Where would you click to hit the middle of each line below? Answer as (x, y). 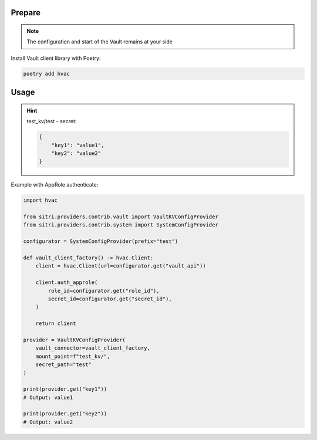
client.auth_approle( (67, 282)
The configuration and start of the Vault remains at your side (100, 42)
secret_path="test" (64, 365)
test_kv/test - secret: (52, 121)
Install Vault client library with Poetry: (56, 58)
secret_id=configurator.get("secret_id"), (110, 299)
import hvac (41, 200)
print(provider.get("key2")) (65, 414)
